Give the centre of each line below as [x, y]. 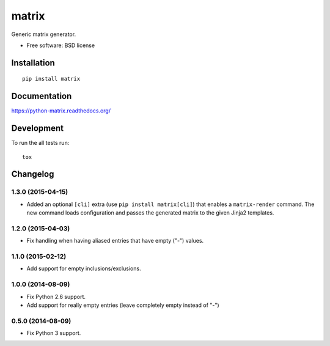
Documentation [42, 96]
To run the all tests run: [40, 143]
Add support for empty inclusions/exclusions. [84, 268]
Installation [33, 63]
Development [38, 128]
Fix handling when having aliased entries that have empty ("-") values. [115, 241]
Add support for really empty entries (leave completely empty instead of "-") [123, 305]
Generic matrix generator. [44, 34]
